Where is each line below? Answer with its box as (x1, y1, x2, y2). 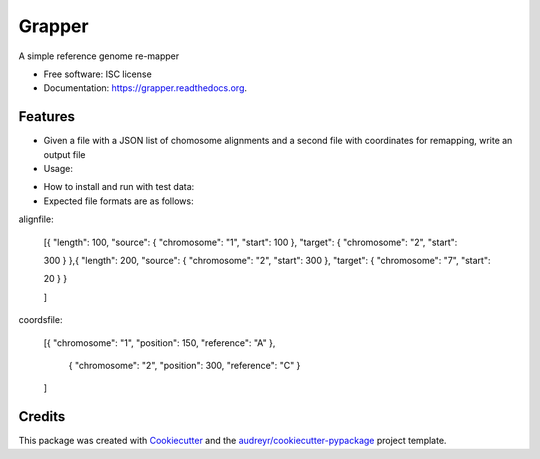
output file (43, 148, 86, 160)
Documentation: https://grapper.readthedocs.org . (43, 82, 248, 94)
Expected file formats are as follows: (43, 195, 194, 207)
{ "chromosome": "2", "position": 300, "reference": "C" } (68, 359, 301, 371)
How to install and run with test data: (43, 181, 195, 193)
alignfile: (18, 213, 54, 225)
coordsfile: (18, 314, 63, 326)
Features (18, 108, 75, 125)
